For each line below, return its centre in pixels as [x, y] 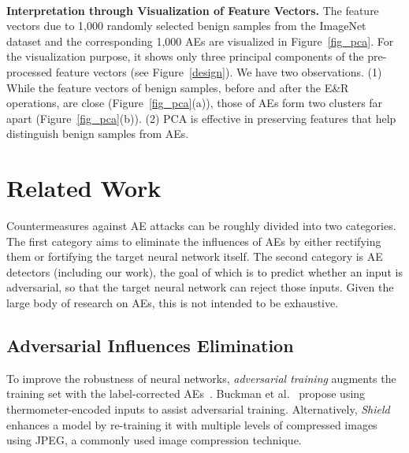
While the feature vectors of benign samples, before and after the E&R [178, 87]
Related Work [84, 188]
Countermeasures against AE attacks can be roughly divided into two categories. [201, 226]
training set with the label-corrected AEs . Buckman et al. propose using [186, 394]
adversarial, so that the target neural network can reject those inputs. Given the [200, 287]
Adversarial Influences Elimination [150, 345]
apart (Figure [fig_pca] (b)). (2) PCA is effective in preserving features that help [201, 118]
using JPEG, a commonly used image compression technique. [154, 440]
